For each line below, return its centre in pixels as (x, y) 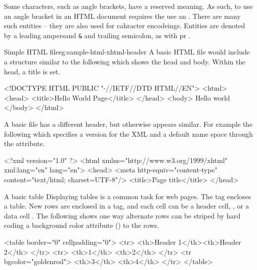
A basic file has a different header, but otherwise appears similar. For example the (128, 124)
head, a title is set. (32, 71)
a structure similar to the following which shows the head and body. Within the (125, 62)
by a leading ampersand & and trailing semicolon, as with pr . (97, 35)
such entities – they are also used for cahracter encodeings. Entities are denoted (125, 26)
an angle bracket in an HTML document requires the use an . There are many (122, 16)
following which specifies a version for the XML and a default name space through (128, 134)
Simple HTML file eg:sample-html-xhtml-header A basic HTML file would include (127, 52)
